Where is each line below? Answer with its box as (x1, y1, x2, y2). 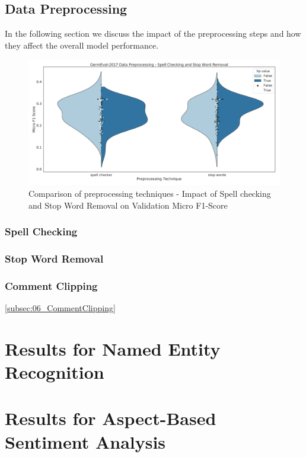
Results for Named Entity (5, 336, 221, 360)
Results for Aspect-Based (5, 406, 216, 430)
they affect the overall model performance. (5, 39, 159, 51)
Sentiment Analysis (5, 429, 166, 453)
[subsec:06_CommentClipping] (5, 302, 116, 314)
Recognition (5, 360, 104, 384)
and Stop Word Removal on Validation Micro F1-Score (28, 199, 228, 211)
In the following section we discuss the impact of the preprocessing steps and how (5, 27, 301, 40)
